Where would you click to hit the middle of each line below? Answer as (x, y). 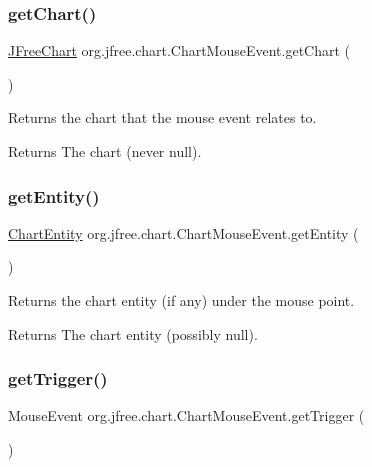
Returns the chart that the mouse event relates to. (162, 117)
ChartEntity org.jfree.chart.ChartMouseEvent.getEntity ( (183, 232)
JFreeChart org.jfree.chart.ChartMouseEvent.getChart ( (179, 50)
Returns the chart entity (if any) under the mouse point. (181, 300)
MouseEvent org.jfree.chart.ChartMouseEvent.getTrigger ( (186, 415)
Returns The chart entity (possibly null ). (133, 333)
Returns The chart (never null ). (105, 151)
